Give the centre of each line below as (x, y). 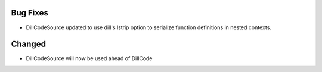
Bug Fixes (30, 13)
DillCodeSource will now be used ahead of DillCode (89, 58)
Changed (28, 44)
